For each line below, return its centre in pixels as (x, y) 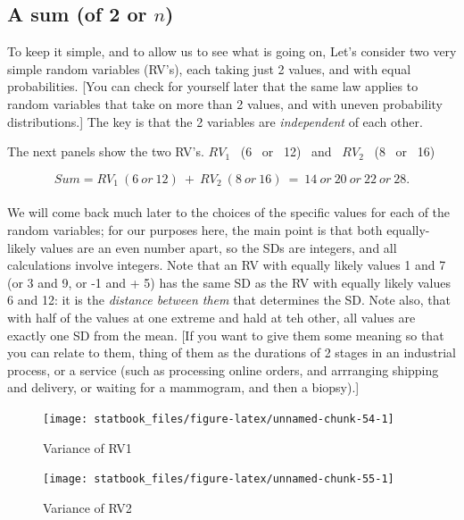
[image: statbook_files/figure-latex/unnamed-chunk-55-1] (219, 479)
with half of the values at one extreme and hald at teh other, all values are (211, 317)
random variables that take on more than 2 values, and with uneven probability (225, 103)
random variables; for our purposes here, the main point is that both (195, 229)
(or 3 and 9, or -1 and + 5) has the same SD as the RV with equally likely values (229, 282)
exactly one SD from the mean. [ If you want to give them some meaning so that (226, 335)
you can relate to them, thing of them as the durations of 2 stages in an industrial (232, 352)
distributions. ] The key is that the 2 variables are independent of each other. (215, 121)
